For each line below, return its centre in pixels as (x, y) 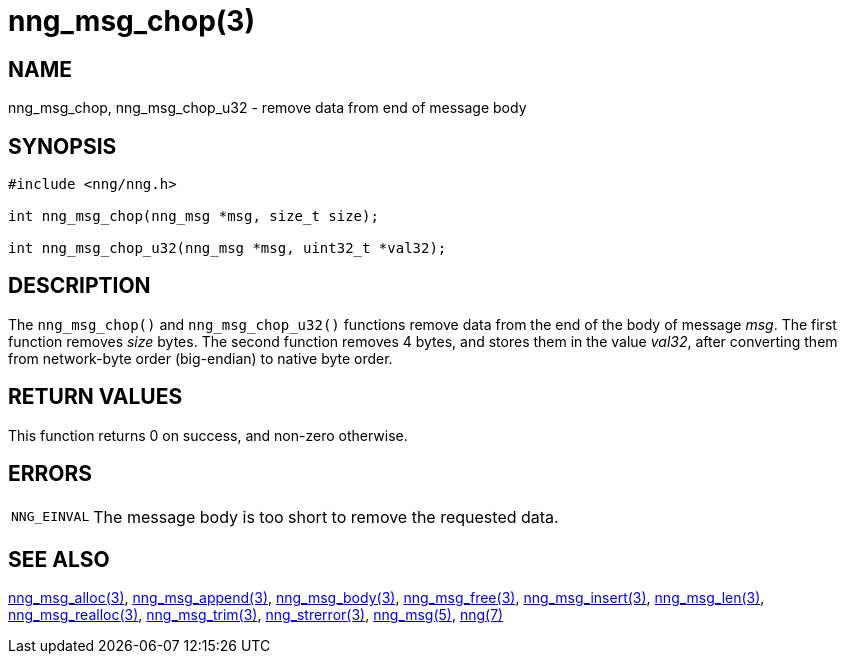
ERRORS (50, 474)
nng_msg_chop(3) (131, 21)
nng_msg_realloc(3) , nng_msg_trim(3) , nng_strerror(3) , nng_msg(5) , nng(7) (256, 615)
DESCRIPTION (79, 286)
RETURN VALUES (95, 397)
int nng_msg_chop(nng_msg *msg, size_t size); (193, 216)
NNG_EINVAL (50, 517)
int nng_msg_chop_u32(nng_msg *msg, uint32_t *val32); (227, 248)
